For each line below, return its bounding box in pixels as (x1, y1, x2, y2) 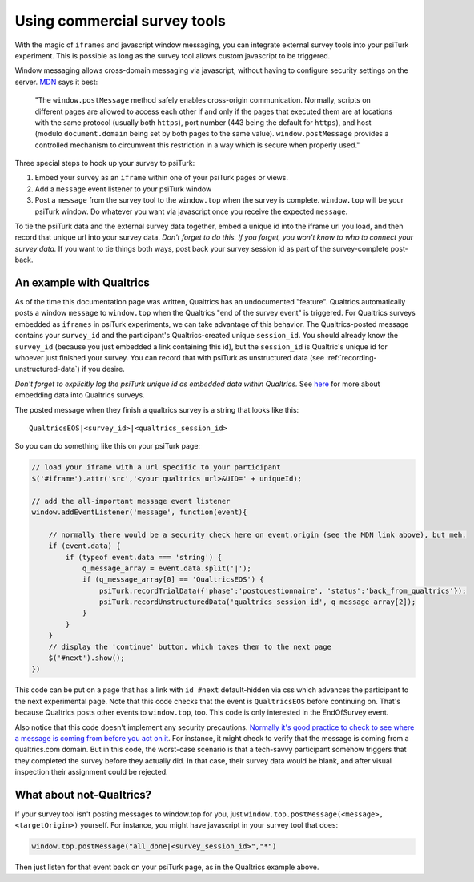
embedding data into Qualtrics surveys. (14, 390, 145, 400)
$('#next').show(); (48, 654, 126, 663)
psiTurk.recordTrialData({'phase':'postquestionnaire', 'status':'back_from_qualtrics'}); (98, 586, 467, 595)
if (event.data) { (48, 542, 121, 550)
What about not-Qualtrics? (14, 787, 152, 801)
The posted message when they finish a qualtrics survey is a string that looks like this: (14, 405, 299, 414)
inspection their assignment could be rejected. (14, 767, 168, 777)
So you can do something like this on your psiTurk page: (14, 441, 200, 451)
